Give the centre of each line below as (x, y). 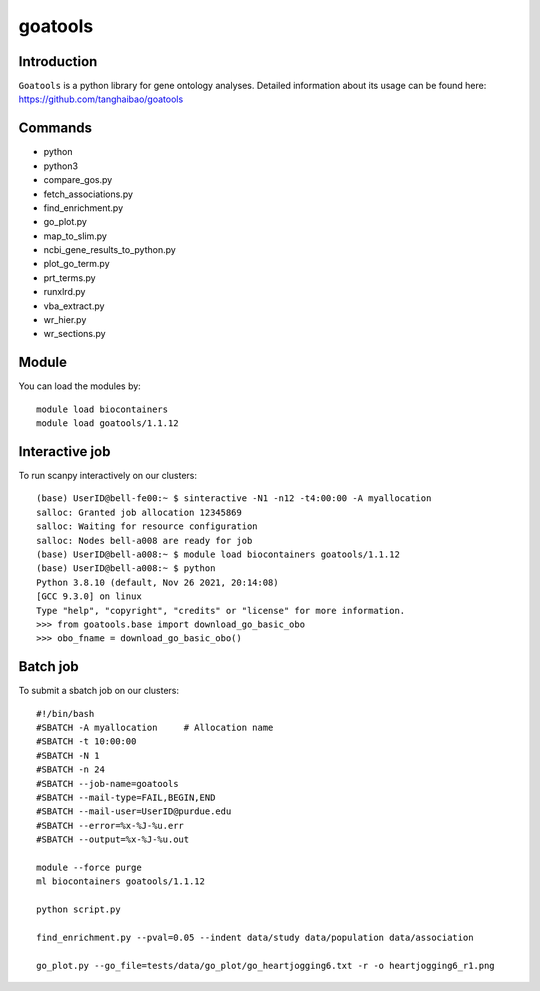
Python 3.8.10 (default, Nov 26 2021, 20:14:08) (157, 582)
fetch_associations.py (88, 194)
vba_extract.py (74, 306)
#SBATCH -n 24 (70, 769)
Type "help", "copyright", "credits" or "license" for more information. (221, 610)
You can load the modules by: (80, 386)
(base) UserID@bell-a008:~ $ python (126, 568)
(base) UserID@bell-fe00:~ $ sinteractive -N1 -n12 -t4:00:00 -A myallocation (234, 498)
